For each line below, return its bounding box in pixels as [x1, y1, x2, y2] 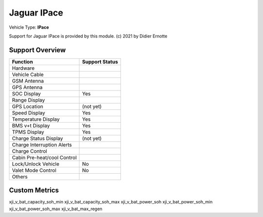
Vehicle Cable [12, 71, 44, 78]
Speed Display [12, 109, 46, 116]
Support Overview [9, 46, 66, 54]
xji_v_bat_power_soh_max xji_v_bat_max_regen [9, 206, 102, 212]
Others [12, 173, 28, 180]
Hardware [12, 65, 35, 72]
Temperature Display [12, 116, 60, 123]
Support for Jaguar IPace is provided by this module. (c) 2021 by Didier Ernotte [9, 33, 168, 39]
